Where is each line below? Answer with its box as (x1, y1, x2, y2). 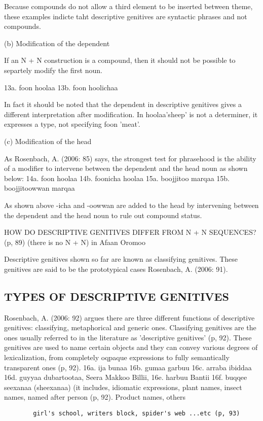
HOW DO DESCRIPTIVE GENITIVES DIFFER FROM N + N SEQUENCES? (4, 227, 256, 237)
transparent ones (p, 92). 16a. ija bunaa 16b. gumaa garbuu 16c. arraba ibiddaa (4, 362, 252, 372)
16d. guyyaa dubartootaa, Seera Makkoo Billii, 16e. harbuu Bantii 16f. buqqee (4, 372, 247, 382)
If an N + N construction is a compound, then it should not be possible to (4, 55, 236, 65)
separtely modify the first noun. (4, 64, 102, 75)
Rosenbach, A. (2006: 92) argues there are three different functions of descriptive (4, 312, 255, 323)
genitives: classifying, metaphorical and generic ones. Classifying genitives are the (4, 322, 256, 333)
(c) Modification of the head (4, 135, 92, 146)
